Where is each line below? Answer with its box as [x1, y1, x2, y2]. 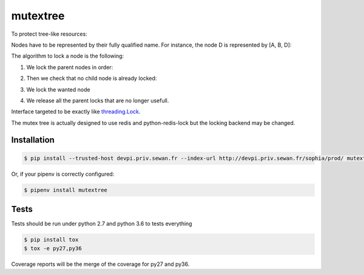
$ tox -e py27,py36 [24, 245, 82, 251]
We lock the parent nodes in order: [26, 64, 113, 71]
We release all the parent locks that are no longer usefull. [26, 97, 169, 104]
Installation [11, 135, 55, 145]
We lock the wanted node [26, 85, 90, 93]
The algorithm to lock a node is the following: [11, 52, 124, 60]
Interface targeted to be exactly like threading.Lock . [11, 108, 141, 115]
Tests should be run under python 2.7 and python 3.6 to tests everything [11, 220, 192, 227]
